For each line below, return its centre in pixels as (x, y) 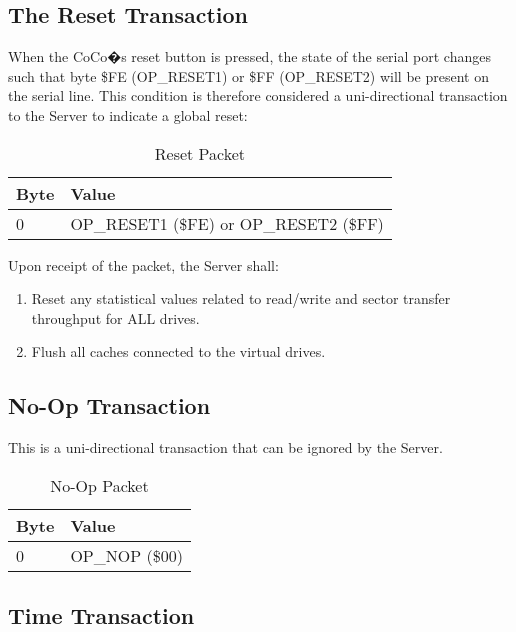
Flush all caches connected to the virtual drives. (178, 351)
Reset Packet (200, 153)
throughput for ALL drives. (115, 317)
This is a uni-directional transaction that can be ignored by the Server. (225, 447)
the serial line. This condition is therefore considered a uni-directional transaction (258, 95)
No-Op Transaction (109, 405)
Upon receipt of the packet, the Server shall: (143, 264)
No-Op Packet (99, 485)
